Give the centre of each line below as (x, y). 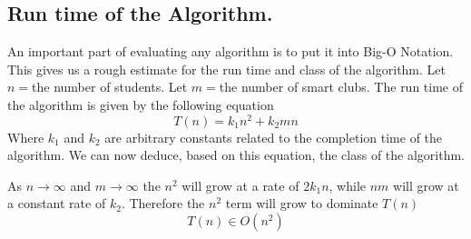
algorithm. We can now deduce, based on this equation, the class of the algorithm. (236, 155)
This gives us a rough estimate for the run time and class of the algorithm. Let (226, 69)
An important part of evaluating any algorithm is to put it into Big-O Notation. (231, 51)
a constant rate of (57, 203)
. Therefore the (163, 203)
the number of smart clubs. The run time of (341, 87)
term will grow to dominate (302, 203)
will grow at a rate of (240, 185)
